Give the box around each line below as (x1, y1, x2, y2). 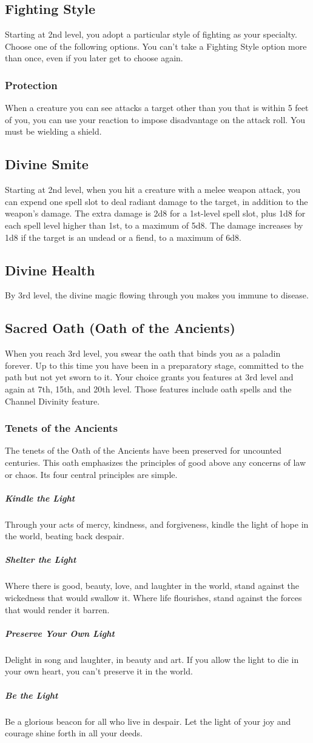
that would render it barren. (5, 603, 110, 616)
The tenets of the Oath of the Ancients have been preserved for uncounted (5, 444, 282, 457)
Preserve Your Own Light (5, 627, 115, 639)
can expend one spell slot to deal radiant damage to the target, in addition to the (5, 195, 308, 207)
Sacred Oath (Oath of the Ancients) (5, 318, 235, 337)
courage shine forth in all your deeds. (5, 727, 143, 739)
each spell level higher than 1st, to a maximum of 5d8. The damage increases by (5, 218, 303, 231)
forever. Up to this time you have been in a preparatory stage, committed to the (5, 358, 304, 371)
